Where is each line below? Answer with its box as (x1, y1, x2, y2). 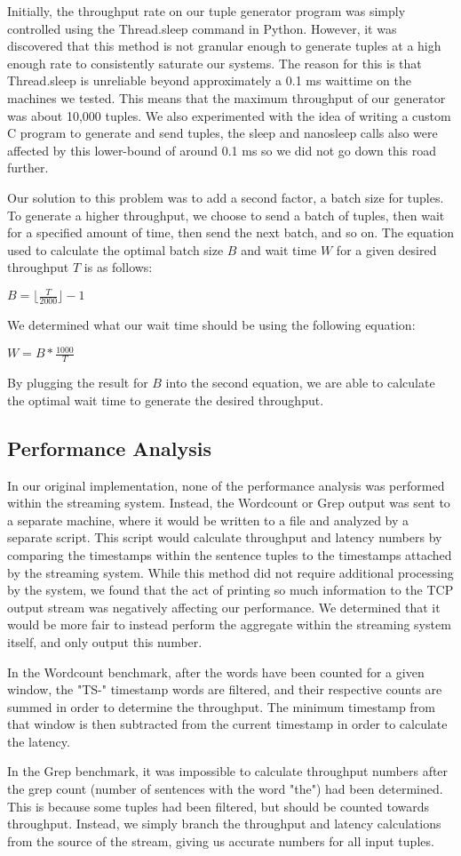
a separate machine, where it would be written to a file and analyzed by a (7, 510, 409, 529)
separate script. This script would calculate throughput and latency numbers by (7, 528, 442, 547)
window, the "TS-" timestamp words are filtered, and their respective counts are (7, 680, 442, 699)
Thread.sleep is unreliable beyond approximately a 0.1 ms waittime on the (7, 71, 411, 90)
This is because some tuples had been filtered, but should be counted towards (7, 796, 430, 815)
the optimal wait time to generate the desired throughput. (7, 390, 324, 409)
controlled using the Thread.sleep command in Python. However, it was (7, 19, 397, 37)
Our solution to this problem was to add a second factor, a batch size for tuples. (7, 188, 444, 206)
